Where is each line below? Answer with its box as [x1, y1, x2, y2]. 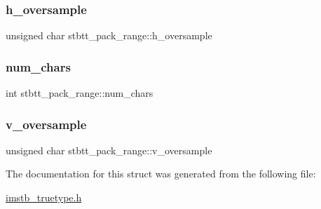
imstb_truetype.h [6, 190, 82, 205]
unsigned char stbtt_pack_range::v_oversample [6, 142, 212, 157]
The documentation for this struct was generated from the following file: [6, 166, 316, 181]
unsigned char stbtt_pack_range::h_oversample [6, 28, 212, 43]
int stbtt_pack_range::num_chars [6, 86, 153, 100]
